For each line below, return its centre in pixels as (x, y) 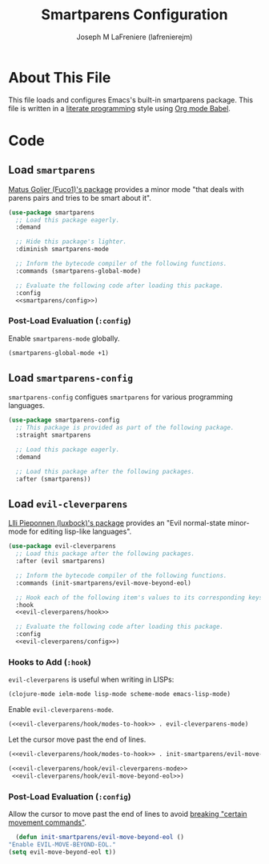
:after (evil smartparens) (60, 562)
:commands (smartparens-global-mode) (78, 271)
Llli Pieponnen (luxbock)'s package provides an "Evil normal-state (117, 523)
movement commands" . (47, 822)
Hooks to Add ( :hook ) (50, 662)
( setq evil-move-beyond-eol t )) (62, 852)
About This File (60, 77)
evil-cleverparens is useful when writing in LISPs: (91, 680)
